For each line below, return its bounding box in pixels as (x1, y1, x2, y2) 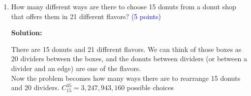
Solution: (11, 27, 42, 38)
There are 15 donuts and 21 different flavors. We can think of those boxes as (11, 44, 242, 54)
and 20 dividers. (11, 82, 60, 93)
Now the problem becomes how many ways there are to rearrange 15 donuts (11, 72, 241, 83)
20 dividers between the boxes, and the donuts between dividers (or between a (11, 53, 247, 64)
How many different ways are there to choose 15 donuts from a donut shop (11, 1, 236, 11)
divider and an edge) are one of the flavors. (11, 63, 141, 73)
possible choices (126, 82, 174, 93)
